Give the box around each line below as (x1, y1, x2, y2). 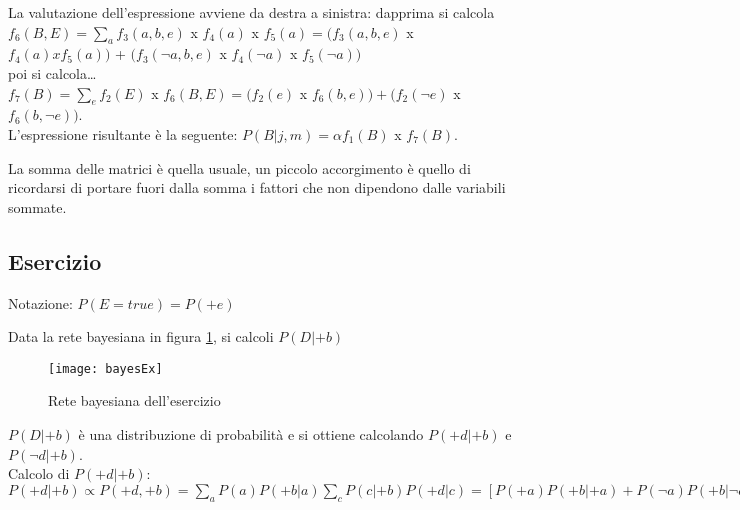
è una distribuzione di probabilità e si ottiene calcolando (78, 423, 424, 444)
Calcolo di (8, 463, 70, 484)
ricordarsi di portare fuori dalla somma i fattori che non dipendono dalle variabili (8, 177, 506, 198)
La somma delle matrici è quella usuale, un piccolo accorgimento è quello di (8, 157, 471, 178)
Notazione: (8, 292, 73, 313)
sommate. (8, 196, 67, 217)
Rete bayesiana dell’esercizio (48, 390, 221, 411)
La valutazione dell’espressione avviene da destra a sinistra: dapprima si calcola (8, 2, 495, 22)
